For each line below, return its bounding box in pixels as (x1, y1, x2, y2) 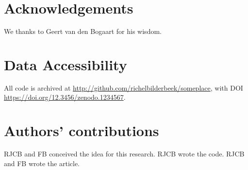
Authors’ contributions (4, 121, 159, 140)
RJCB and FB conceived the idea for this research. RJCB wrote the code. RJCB (4, 149, 245, 159)
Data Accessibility (4, 54, 127, 74)
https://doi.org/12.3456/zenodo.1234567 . (4, 92, 126, 102)
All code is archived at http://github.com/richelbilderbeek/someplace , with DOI (4, 82, 243, 93)
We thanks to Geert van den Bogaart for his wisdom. (4, 26, 162, 36)
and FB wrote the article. (4, 158, 80, 168)
